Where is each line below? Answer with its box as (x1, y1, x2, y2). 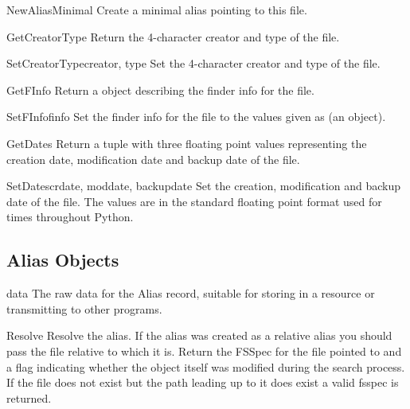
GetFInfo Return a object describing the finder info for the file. (6, 81, 314, 98)
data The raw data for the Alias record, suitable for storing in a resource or (6, 285, 375, 302)
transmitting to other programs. (6, 300, 162, 317)
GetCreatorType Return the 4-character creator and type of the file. (6, 28, 340, 45)
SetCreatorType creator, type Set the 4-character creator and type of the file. (6, 55, 381, 72)
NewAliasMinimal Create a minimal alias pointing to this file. (6, 2, 307, 18)
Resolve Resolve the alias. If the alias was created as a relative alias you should (6, 327, 392, 344)
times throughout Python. (6, 208, 134, 225)
